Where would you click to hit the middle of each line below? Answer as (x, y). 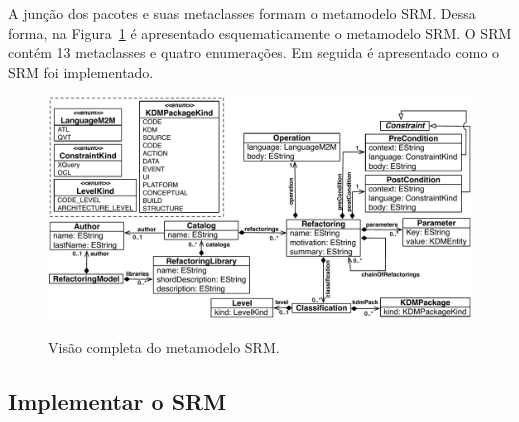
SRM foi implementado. (81, 71)
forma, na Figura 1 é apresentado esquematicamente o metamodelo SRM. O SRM (260, 32)
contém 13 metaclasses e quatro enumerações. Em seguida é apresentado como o (254, 52)
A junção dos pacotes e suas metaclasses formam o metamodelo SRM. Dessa (242, 13)
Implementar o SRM (117, 400)
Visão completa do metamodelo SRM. (164, 346)
